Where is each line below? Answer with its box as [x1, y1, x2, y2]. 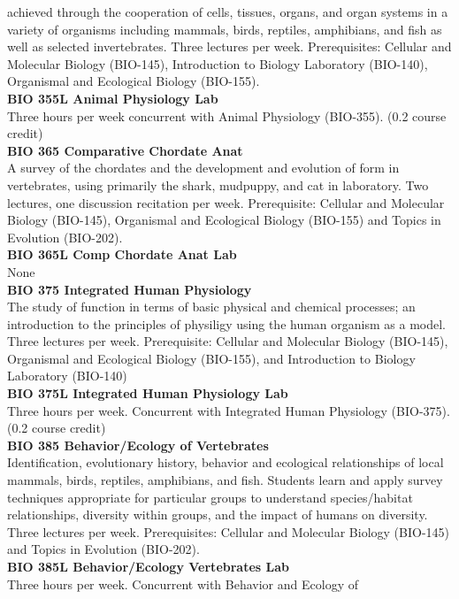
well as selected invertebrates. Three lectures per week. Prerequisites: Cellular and [7, 37, 452, 56]
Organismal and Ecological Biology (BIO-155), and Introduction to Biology [7, 349, 416, 367]
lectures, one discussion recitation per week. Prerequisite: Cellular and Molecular [7, 193, 445, 211]
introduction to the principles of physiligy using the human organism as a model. [7, 314, 446, 333]
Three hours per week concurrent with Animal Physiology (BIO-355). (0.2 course [7, 106, 447, 125]
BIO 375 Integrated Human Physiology [7, 280, 252, 298]
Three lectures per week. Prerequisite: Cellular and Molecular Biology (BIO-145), [7, 332, 448, 350]
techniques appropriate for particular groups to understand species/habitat [7, 488, 413, 506]
